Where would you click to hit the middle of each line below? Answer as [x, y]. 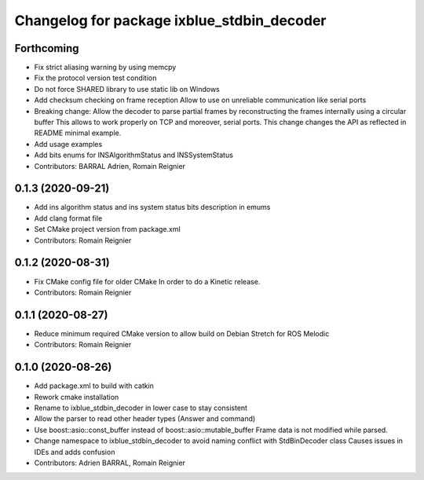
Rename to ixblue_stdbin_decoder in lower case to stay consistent [141, 408]
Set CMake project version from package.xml [107, 229]
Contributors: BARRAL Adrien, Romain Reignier [110, 166]
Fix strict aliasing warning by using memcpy [105, 68]
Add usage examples [68, 144]
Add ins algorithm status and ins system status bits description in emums [152, 207]
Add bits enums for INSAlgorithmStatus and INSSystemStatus [133, 155]
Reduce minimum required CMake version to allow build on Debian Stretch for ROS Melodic [182, 333]
